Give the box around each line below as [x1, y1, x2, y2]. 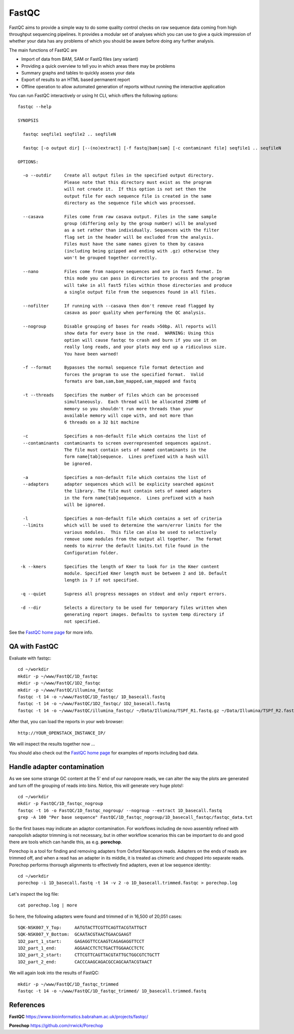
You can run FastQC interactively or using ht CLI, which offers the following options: [9, 93, 178, 99]
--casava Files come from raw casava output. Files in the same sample [23, 214, 217, 219]
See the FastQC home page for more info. [9, 630, 94, 635]
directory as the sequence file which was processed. [64, 200, 196, 205]
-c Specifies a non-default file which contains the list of [23, 433, 207, 439]
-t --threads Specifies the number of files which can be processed [23, 392, 199, 398]
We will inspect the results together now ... [9, 741, 95, 747]
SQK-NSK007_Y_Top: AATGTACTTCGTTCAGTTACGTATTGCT [18, 925, 147, 930]
